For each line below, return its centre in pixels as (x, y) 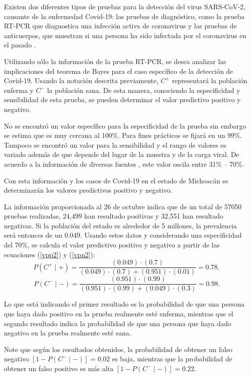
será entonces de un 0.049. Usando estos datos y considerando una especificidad (123, 235)
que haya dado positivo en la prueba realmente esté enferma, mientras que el (119, 313)
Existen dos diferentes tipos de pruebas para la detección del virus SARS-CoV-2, (125, 6)
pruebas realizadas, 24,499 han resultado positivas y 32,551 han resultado (114, 216)
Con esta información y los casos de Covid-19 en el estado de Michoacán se (116, 180)
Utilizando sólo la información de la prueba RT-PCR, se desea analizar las (115, 61)
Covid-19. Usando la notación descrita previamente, (81, 80)
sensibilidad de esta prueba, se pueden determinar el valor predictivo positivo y (122, 100)
